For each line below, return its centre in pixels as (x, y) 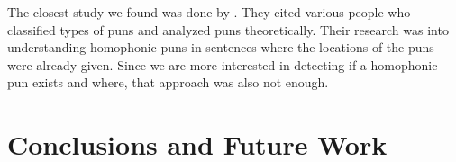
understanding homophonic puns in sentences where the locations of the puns (221, 47)
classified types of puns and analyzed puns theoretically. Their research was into (228, 29)
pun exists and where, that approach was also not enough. (168, 82)
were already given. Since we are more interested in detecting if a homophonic (223, 64)
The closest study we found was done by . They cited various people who (209, 12)
